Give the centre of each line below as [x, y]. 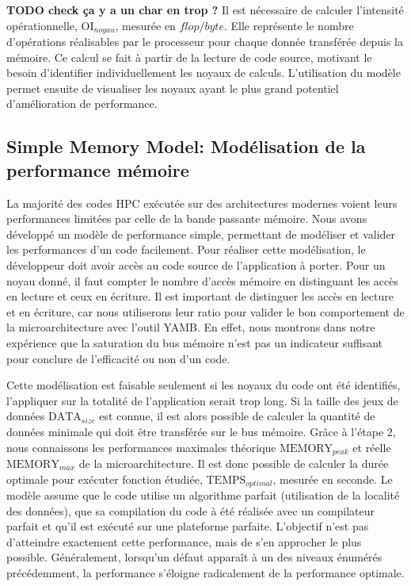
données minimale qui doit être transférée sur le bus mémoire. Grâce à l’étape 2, [201, 431]
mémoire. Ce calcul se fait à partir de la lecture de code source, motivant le [189, 57]
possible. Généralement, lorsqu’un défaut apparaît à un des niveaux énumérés [194, 557]
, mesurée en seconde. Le [333, 479]
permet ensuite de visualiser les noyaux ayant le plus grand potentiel [173, 88]
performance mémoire [98, 169]
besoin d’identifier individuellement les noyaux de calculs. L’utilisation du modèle [204, 73]
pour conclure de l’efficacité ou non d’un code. [118, 358]
